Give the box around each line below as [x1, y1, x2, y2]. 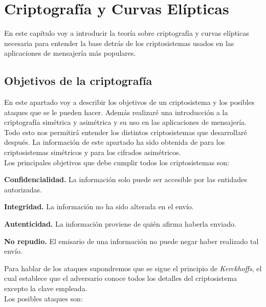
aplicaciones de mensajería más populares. [4, 48, 136, 58]
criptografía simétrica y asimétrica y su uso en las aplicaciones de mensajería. [4, 117, 247, 127]
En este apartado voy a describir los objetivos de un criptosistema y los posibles [4, 97, 255, 107]
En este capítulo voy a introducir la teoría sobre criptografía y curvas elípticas [4, 28, 249, 38]
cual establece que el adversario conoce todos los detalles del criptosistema [4, 273, 237, 283]
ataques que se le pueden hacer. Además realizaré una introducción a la [4, 106, 228, 117]
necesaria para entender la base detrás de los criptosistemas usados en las [4, 37, 234, 48]
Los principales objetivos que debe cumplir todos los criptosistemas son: [4, 157, 230, 167]
